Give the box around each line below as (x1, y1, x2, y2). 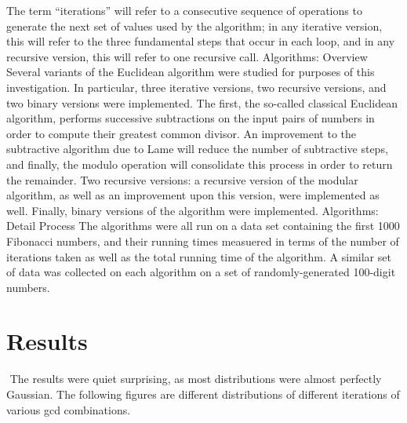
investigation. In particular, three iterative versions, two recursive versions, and (6, 78, 387, 95)
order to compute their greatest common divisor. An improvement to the (6, 125, 357, 141)
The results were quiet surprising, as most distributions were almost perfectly (9, 370, 382, 387)
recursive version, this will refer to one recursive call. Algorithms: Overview (6, 48, 368, 64)
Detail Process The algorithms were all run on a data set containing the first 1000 (6, 217, 400, 234)
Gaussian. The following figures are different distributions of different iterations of (6, 386, 400, 402)
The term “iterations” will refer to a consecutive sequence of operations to (6, 2, 362, 18)
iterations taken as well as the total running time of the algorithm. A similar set (6, 248, 391, 264)
